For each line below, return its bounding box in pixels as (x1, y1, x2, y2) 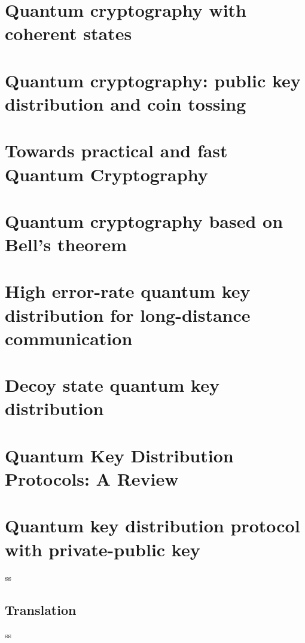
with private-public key (5, 537, 200, 561)
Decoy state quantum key (5, 373, 219, 397)
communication (5, 325, 133, 350)
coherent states (5, 21, 132, 45)
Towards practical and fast (5, 138, 228, 163)
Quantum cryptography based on (5, 208, 283, 233)
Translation (5, 601, 77, 619)
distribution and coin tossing (5, 91, 246, 115)
